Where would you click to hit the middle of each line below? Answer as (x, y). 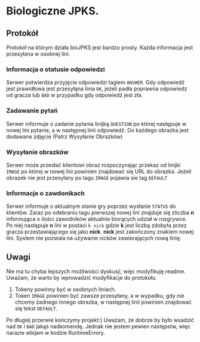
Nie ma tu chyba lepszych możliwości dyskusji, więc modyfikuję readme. (96, 271)
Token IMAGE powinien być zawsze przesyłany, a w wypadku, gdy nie (99, 296)
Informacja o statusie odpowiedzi (56, 69)
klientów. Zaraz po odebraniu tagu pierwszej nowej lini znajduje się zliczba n (100, 213)
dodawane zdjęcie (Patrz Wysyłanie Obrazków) (64, 137)
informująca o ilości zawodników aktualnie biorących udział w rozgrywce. (96, 219)
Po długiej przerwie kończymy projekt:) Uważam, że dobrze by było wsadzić (100, 320)
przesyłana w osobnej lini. (38, 54)
